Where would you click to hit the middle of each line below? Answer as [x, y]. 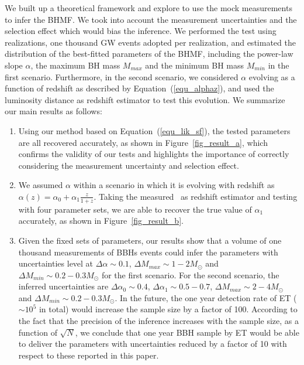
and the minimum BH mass [195, 65]
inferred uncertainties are [63, 286]
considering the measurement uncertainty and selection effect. [129, 165]
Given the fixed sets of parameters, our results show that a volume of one [150, 240]
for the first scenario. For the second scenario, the [190, 274]
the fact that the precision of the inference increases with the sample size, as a [159, 321]
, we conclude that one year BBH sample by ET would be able [187, 332]
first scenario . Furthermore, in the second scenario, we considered [122, 76]
